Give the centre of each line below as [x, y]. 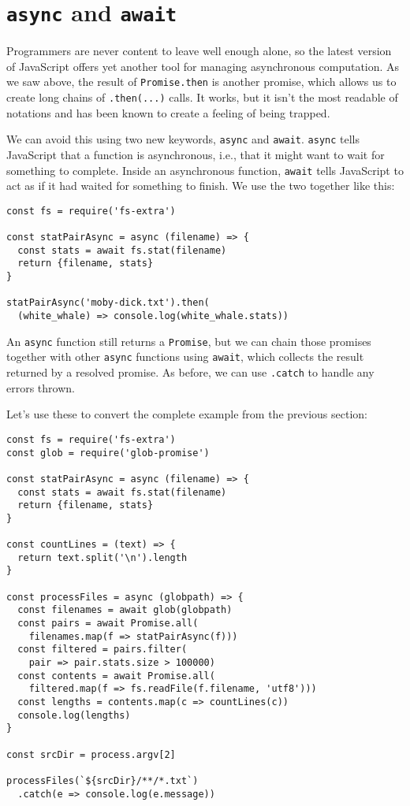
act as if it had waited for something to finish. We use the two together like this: [201, 186]
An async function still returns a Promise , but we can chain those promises [189, 341]
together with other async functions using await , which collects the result [185, 357]
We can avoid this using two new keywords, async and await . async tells [183, 139]
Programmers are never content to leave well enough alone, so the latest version [199, 51]
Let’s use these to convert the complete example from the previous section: [187, 414]
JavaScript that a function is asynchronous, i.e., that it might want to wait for [196, 154]
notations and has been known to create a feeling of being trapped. [168, 112]
